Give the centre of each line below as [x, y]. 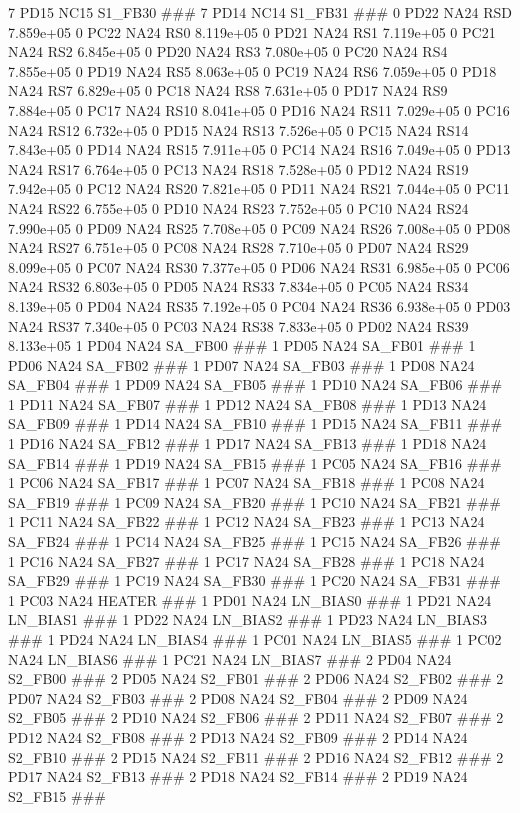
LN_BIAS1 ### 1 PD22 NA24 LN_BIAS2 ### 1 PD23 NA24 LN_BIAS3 [248, 619]
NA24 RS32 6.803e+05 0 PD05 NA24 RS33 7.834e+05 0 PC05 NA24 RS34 [238, 286]
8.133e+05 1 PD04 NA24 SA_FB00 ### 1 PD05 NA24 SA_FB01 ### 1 [242, 345]
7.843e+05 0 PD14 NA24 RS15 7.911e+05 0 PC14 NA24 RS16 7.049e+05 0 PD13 [259, 149]
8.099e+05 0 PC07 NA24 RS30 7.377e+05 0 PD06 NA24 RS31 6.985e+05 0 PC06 [259, 266]
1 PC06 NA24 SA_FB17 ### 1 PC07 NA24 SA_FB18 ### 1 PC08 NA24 [246, 482]
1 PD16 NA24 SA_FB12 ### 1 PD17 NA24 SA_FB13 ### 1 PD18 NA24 [247, 443]
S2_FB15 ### [57, 795]
